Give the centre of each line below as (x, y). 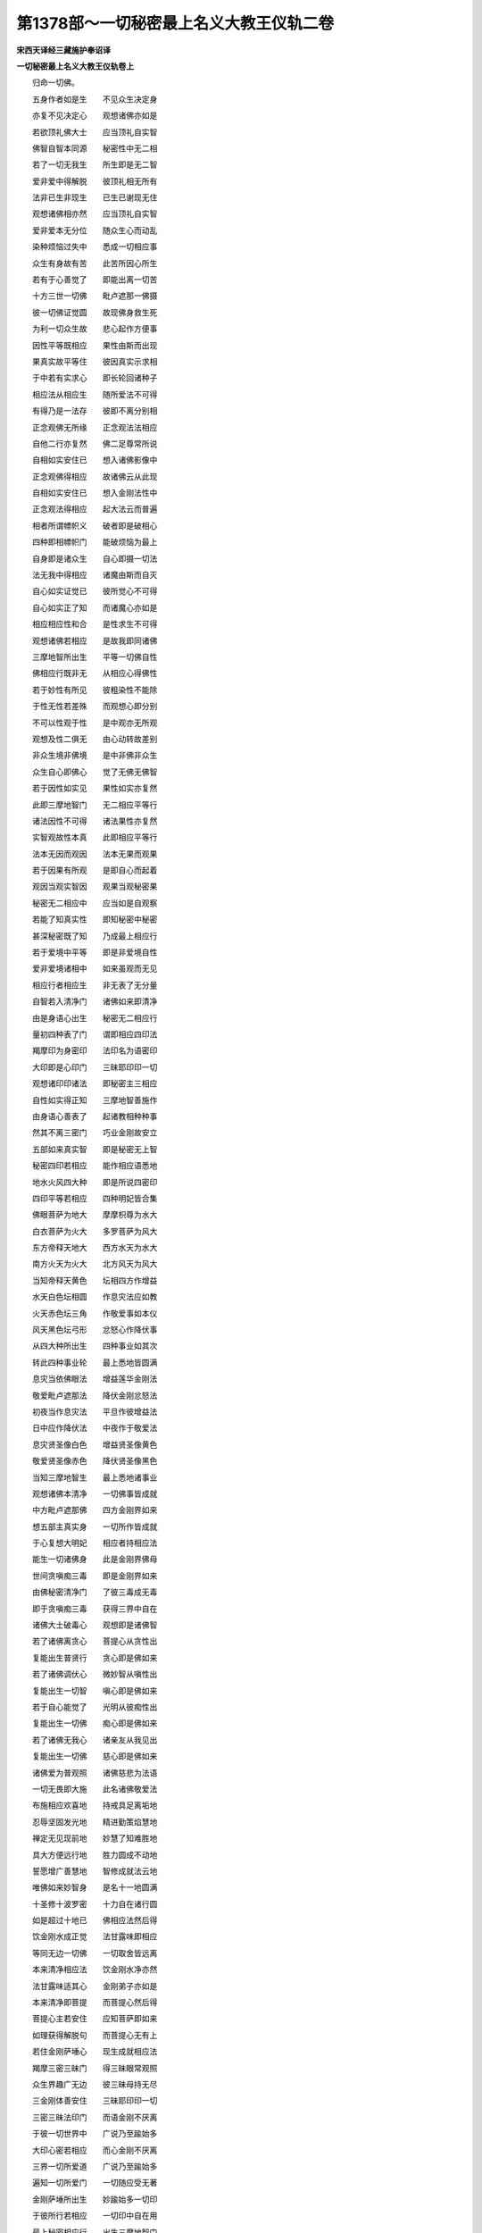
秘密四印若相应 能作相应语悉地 (95, 1166)
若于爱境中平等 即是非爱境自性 (95, 952)
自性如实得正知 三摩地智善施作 (95, 1100)
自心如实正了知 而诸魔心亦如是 (95, 607)
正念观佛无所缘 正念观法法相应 (95, 427)
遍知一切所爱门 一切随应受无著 (95, 2183)
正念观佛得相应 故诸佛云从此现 (95, 476)
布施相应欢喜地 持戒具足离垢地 (95, 1805)
